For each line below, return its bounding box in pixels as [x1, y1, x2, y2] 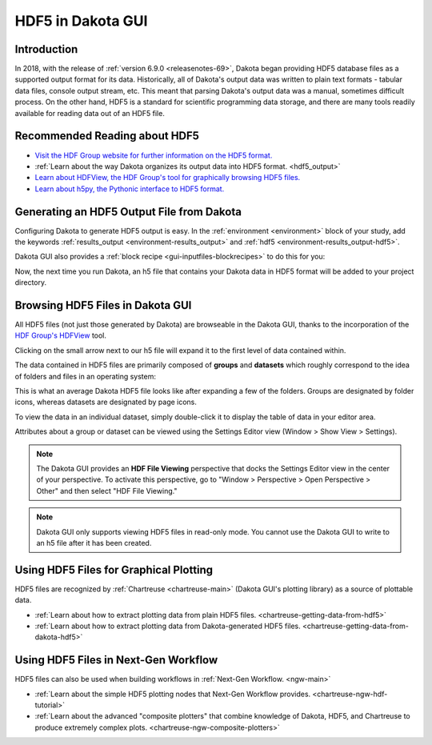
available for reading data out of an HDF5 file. [14, 108, 166, 118]
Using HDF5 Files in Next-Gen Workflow [14, 653, 218, 667]
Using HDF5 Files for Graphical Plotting [14, 563, 214, 576]
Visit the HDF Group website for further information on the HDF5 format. [34, 150, 273, 160]
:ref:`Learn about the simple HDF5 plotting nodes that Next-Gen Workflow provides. [34, 689, 311, 699]
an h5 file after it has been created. [36, 538, 152, 547]
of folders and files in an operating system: [14, 371, 156, 381]
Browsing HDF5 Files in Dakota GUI [14, 298, 192, 312]
